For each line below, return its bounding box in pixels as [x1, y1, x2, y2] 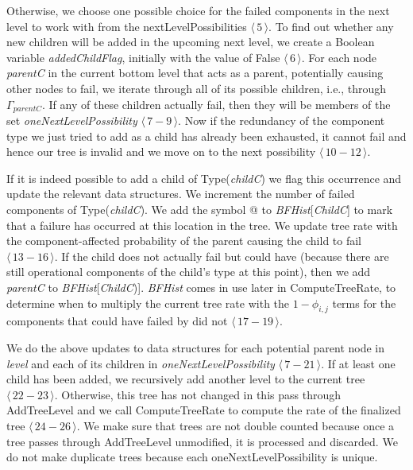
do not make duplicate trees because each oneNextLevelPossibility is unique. [6, 449, 378, 465]
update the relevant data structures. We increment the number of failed [6, 185, 355, 202]
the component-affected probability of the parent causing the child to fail [6, 232, 362, 249]
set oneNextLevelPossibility [6, 112, 137, 129]
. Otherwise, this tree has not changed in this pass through [54, 386, 341, 402]
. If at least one [321, 355, 396, 371]
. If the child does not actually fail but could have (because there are [54, 247, 389, 264]
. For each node [301, 49, 377, 65]
